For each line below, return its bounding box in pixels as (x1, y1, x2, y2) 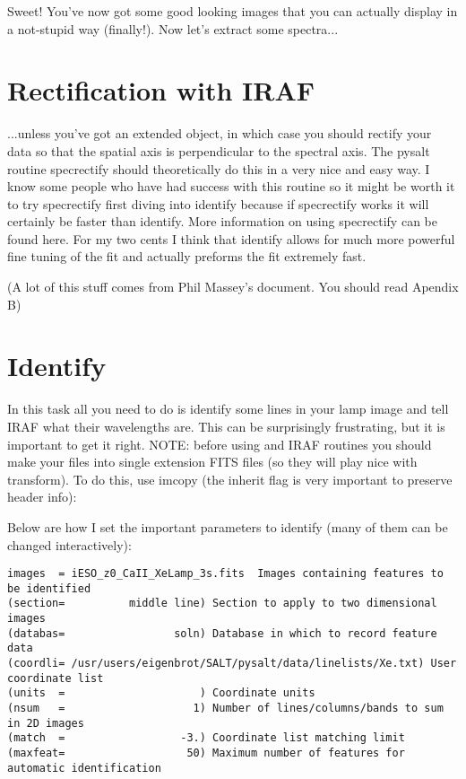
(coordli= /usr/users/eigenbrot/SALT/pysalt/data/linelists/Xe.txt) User (7, 657, 457, 670)
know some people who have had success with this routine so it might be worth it (7, 177, 455, 196)
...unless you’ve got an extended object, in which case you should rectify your (7, 124, 432, 143)
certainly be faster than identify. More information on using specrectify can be (7, 212, 437, 231)
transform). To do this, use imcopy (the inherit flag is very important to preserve (7, 469, 453, 488)
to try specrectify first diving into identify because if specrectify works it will (7, 194, 429, 213)
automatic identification (7, 761, 161, 775)
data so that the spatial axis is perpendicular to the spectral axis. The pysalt (7, 141, 430, 160)
